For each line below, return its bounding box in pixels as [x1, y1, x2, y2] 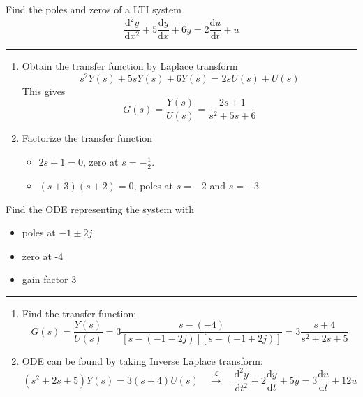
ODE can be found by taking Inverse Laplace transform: [22, 353, 263, 368]
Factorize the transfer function [22, 131, 153, 145]
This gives [22, 83, 66, 98]
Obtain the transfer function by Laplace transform [22, 59, 238, 73]
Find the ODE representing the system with [6, 201, 195, 216]
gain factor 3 [22, 272, 77, 287]
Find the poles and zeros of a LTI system [6, 2, 181, 16]
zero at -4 [22, 248, 64, 263]
